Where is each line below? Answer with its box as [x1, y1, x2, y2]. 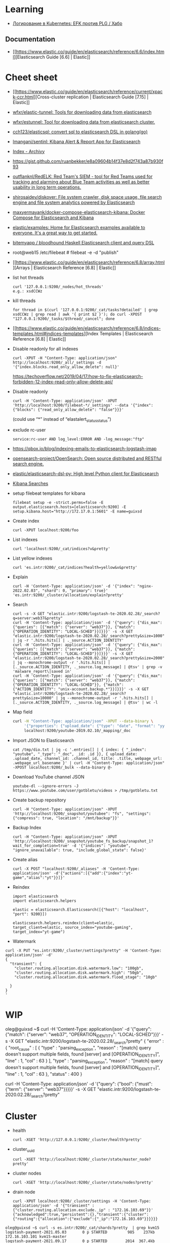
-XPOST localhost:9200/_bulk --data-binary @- [12, 765, 113, 770]
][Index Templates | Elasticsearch [83, 331, 153, 337]
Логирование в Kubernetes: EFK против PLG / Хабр [12, 20, 122, 26]
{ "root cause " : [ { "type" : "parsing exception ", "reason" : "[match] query [5, 1044, 151, 1052]
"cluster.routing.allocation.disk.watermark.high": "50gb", [14, 970, 144, 975]
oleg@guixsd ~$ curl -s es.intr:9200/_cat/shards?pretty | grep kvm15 [5, 1225, 159, 1230]
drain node [12, 1189, 35, 1195]
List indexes [12, 536, 38, 543]
